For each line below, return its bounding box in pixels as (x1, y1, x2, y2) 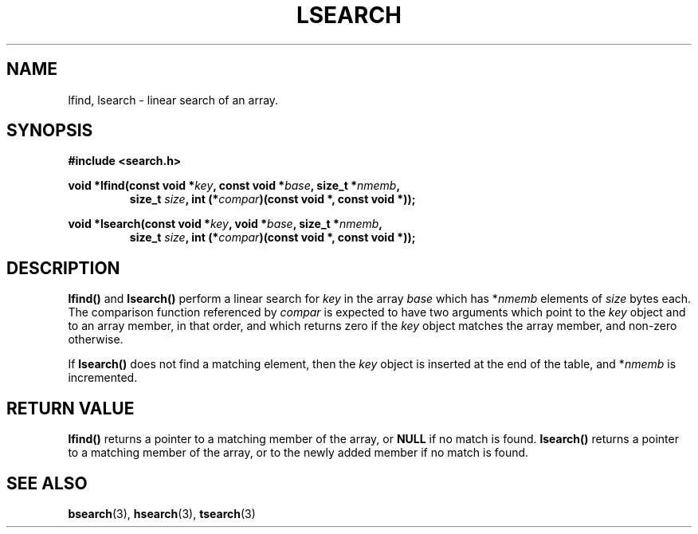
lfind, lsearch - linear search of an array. (68, 92, 279, 107)
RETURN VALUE (6, 398, 135, 418)
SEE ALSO (6, 473, 88, 493)
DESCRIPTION (6, 257, 120, 278)
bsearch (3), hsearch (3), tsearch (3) (68, 506, 256, 520)
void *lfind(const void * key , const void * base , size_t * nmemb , (68, 179, 401, 193)
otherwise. (68, 332, 124, 347)
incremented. (68, 371, 138, 385)
